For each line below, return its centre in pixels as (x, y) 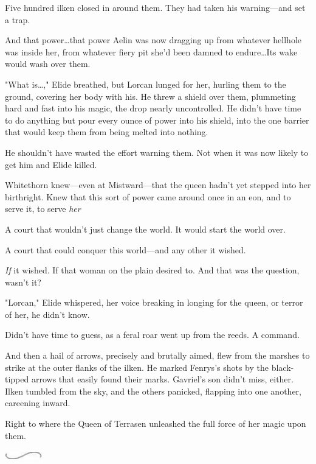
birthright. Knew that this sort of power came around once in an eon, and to (148, 196)
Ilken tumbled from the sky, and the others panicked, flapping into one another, (153, 391)
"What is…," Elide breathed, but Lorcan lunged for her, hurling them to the (146, 84)
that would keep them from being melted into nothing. (107, 132)
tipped (17, 379)
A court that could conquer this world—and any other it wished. (125, 249)
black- (283, 367)
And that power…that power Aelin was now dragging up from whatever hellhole (153, 40)
